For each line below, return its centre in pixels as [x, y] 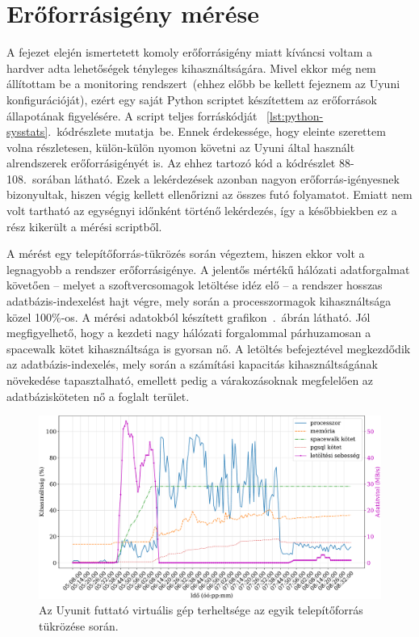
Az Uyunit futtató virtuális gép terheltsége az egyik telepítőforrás [201, 610]
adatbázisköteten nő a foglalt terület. [98, 396]
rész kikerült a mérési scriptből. [84, 226]
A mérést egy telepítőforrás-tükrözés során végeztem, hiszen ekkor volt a [186, 253]
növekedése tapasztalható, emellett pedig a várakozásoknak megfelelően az [190, 380]
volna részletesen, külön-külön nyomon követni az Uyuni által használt [181, 147]
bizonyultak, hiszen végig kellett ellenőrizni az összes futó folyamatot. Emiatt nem [209, 194]
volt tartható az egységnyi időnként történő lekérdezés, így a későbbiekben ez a [202, 211]
